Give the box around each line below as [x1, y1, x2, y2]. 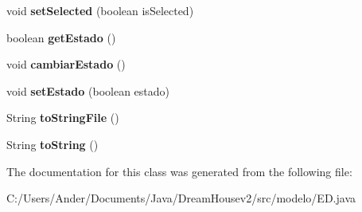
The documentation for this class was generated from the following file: [6, 163, 352, 179]
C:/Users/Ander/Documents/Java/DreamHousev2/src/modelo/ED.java [6, 190, 356, 206]
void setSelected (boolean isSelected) [6, 2, 194, 18]
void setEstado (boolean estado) [6, 82, 169, 99]
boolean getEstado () [6, 29, 116, 45]
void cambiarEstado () [6, 56, 126, 73]
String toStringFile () [6, 109, 119, 126]
